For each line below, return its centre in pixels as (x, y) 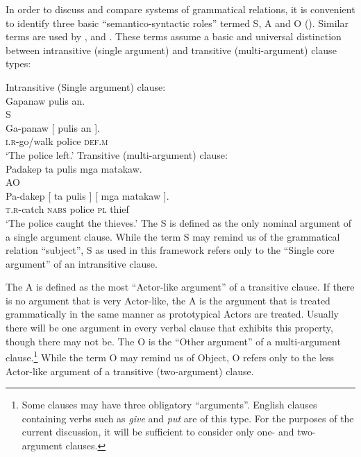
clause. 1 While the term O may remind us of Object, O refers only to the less (170, 356)
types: (18, 63)
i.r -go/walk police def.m (57, 141)
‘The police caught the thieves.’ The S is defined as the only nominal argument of (179, 222)
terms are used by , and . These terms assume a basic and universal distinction (174, 36)
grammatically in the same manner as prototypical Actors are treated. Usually (173, 314)
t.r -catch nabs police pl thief (67, 209)
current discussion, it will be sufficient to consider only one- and (158, 432)
